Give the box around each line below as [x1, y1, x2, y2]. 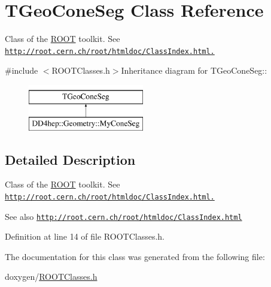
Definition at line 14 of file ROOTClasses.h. [5, 230, 165, 243]
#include [5, 64, 38, 77]
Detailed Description [5, 150, 136, 168]
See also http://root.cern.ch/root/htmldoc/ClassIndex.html [5, 210, 242, 222]
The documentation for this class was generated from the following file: [5, 250, 265, 262]
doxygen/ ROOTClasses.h [5, 270, 98, 283]
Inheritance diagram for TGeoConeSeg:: [121, 64, 267, 77]
